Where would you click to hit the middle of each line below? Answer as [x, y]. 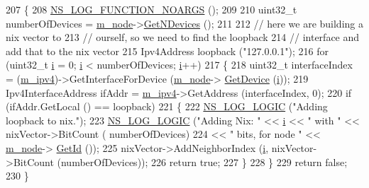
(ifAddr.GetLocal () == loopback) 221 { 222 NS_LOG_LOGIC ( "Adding [167, 106]
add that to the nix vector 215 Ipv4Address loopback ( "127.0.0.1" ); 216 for [167, 51]
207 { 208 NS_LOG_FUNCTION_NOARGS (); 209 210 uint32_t [152, 9]
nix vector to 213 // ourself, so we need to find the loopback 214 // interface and [183, 37]
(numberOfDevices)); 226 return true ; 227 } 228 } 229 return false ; [202, 161]
